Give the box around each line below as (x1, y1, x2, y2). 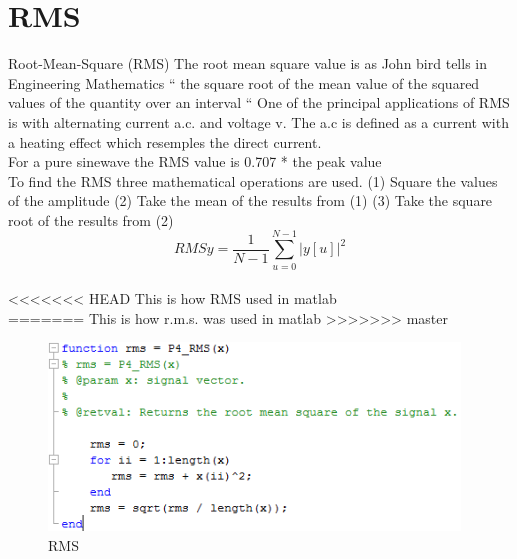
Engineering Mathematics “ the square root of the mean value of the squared (8, 72, 480, 93)
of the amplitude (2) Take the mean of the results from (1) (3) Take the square (8, 190, 493, 211)
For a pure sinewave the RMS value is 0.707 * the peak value (8, 151, 382, 172)
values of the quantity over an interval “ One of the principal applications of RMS (8, 92, 510, 113)
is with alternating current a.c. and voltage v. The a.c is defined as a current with (8, 111, 509, 132)
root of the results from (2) (8, 209, 174, 230)
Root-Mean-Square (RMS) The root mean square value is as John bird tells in (8, 53, 487, 74)
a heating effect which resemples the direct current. (8, 131, 322, 152)
